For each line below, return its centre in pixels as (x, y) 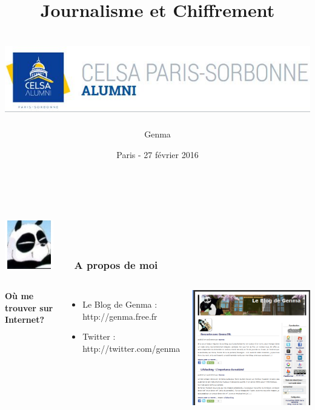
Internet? (25, 319)
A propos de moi (116, 264)
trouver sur (29, 307)
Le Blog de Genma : (120, 304)
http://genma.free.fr (120, 316)
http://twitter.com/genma (131, 348)
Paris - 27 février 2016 (157, 154)
